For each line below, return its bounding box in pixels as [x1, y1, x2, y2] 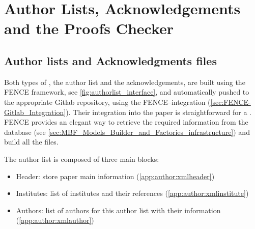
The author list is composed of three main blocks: [4, 153, 159, 164]
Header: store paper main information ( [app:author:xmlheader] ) [16, 170, 215, 181]
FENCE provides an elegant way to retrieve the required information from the [4, 117, 248, 127]
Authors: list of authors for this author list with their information [16, 205, 221, 215]
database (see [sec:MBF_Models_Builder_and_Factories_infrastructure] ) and [4, 126, 250, 137]
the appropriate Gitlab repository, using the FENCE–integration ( [4, 96, 211, 107]
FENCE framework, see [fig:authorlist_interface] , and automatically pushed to [4, 87, 249, 97]
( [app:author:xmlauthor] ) [16, 215, 94, 225]
